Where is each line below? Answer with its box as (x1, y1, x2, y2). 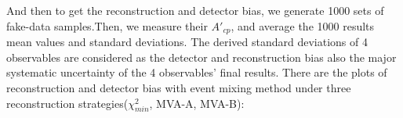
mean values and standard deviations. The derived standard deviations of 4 (6, 34, 368, 50)
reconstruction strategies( (6, 95, 129, 111)
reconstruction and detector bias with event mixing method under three (6, 80, 351, 96)
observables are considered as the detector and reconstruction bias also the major (6, 48, 397, 65)
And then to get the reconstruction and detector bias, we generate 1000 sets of (6, 2, 384, 19)
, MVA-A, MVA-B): (149, 95, 245, 111)
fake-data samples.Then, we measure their (6, 17, 208, 34)
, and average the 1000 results (231, 17, 375, 34)
